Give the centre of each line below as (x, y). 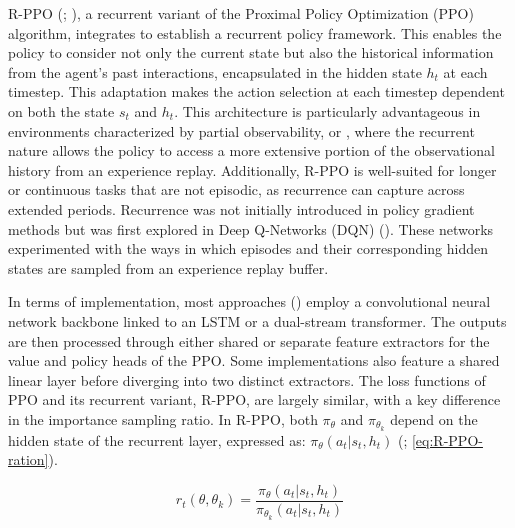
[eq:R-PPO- (447, 439)
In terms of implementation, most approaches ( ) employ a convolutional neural (249, 301)
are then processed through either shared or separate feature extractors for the (249, 340)
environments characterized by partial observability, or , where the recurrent (241, 130)
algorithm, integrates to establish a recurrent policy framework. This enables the (255, 32)
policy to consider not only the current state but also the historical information (251, 52)
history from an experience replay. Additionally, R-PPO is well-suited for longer (252, 169)
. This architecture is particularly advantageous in (327, 110)
